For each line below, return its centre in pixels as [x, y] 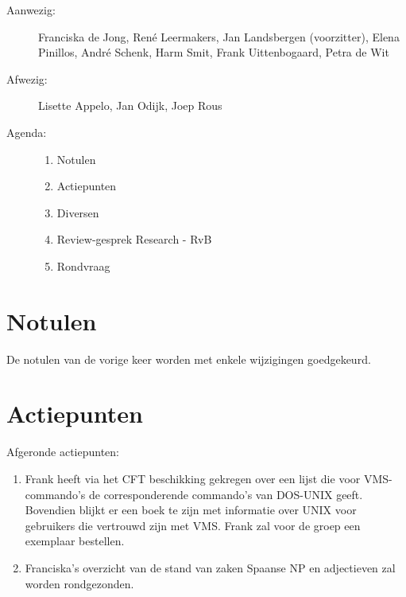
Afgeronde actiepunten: [63, 452]
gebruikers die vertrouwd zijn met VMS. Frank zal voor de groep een [193, 525]
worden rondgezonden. [79, 583]
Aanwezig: [31, 10]
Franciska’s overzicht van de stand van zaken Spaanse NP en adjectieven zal [210, 567]
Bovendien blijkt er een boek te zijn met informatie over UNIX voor [191, 510]
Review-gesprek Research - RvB [134, 239]
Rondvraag [83, 265]
